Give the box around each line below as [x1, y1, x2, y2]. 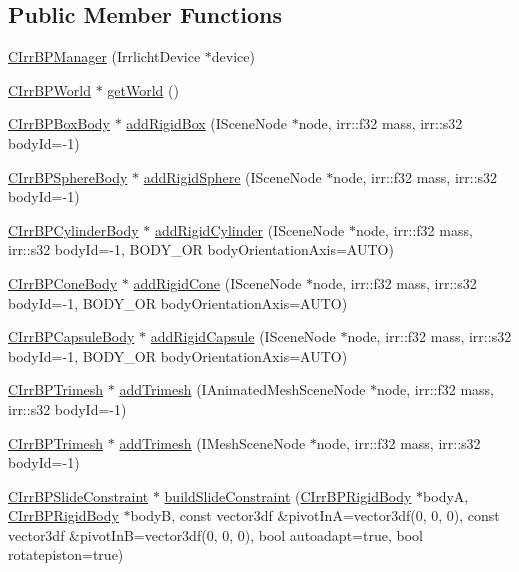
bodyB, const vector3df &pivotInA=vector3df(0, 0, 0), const [130, 505, 500, 526]
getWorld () [107, 79, 179, 100]
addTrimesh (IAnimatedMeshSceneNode [119, 379, 366, 400]
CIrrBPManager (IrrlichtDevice [8, 46, 201, 67]
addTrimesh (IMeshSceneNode [119, 432, 306, 453]
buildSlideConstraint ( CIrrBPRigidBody [164, 485, 412, 506]
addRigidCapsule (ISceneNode [150, 326, 336, 347]
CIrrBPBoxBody [8, 113, 110, 134]
